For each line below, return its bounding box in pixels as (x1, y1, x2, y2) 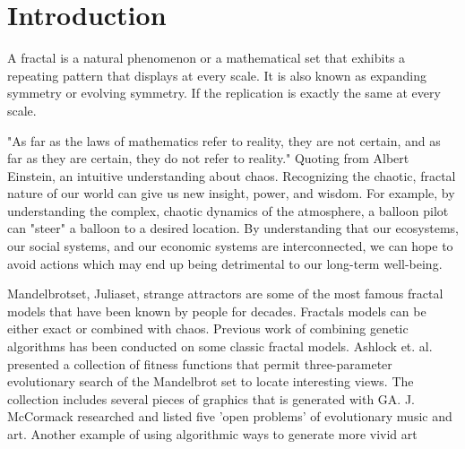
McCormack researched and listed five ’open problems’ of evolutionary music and (7, 407, 452, 426)
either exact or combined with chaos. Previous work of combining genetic (7, 319, 409, 338)
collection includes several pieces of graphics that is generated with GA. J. (7, 389, 415, 408)
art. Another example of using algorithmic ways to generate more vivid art (7, 425, 418, 443)
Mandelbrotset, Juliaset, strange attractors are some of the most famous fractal (7, 284, 443, 303)
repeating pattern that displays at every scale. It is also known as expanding (7, 65, 427, 84)
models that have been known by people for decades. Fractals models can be (7, 301, 426, 320)
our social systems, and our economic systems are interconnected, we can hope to (7, 237, 453, 255)
